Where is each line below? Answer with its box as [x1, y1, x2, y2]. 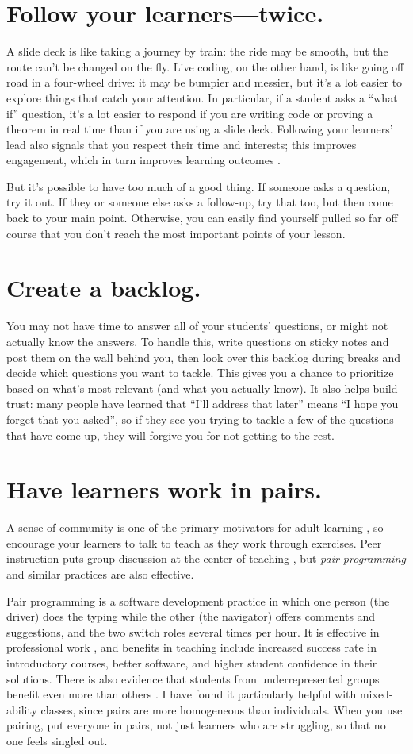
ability [6, 701, 37, 717]
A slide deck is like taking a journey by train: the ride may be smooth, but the [6, 43, 388, 60]
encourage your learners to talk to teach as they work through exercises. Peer [6, 534, 382, 551]
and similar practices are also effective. [6, 566, 194, 583]
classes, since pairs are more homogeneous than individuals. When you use [40, 701, 403, 717]
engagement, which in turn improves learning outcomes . [6, 152, 281, 168]
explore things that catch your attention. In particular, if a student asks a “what [6, 89, 398, 106]
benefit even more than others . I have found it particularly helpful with [6, 686, 357, 702]
